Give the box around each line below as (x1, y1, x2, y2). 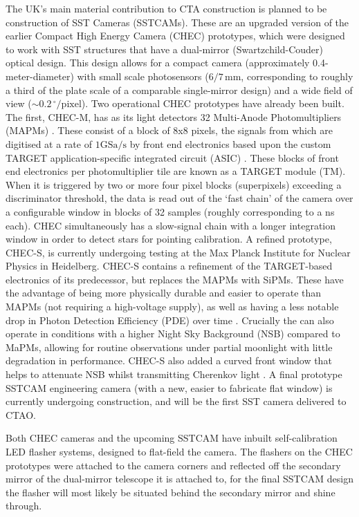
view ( (6, 96, 32, 111)
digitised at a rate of (6, 136, 92, 151)
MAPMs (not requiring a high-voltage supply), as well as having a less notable (6, 299, 339, 314)
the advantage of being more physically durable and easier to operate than (6, 285, 322, 300)
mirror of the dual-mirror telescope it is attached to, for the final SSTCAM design (6, 471, 353, 486)
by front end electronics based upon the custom (129, 136, 331, 151)
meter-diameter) (6, 68, 74, 83)
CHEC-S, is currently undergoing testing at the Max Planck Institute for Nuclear (6, 245, 351, 259)
